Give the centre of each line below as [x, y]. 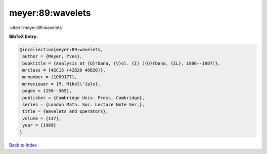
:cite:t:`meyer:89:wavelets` [36, 28]
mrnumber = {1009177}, [50, 77]
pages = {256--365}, [47, 91]
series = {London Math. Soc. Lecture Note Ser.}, [84, 105]
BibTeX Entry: [23, 36]
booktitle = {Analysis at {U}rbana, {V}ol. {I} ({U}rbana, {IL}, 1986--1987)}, [121, 63]
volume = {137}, [42, 118]
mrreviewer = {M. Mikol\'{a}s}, [62, 84]
